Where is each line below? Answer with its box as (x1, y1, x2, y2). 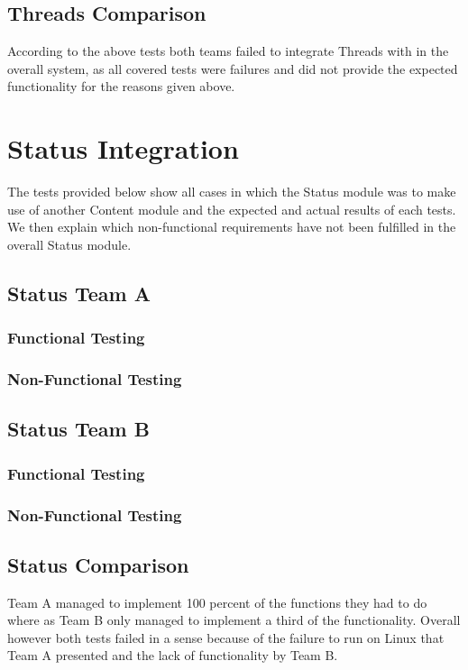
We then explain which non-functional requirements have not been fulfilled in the (7, 217, 456, 236)
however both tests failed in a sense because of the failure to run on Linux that (7, 628, 445, 647)
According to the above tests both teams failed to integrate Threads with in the (7, 41, 449, 60)
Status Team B (7, 415, 150, 443)
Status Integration (7, 130, 239, 167)
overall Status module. (7, 234, 132, 253)
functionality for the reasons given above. (7, 77, 235, 96)
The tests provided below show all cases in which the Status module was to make (7, 182, 456, 201)
